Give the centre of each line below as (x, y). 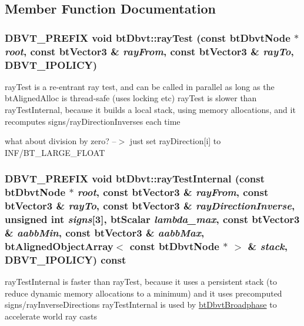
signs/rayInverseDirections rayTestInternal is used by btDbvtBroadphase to (141, 305)
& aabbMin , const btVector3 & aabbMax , (105, 233)
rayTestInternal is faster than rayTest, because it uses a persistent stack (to (141, 282)
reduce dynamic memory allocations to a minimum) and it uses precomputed (143, 293)
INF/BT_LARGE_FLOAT (55, 152)
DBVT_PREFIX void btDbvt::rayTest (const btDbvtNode (148, 37)
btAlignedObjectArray (59, 246)
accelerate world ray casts (51, 316)
